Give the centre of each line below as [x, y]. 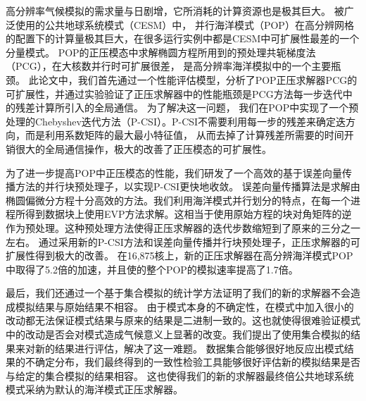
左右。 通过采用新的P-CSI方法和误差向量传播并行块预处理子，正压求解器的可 [183, 241]
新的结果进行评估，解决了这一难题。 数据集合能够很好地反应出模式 [189, 348]
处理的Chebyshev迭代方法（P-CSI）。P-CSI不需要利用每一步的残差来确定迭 [176, 121]
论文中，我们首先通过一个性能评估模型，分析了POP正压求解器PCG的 [198, 79]
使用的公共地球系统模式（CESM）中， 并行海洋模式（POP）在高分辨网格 [184, 24]
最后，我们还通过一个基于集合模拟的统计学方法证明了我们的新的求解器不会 [178, 293]
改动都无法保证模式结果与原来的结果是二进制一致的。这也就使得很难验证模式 [183, 320]
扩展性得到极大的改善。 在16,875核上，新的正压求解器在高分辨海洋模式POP [179, 255]
